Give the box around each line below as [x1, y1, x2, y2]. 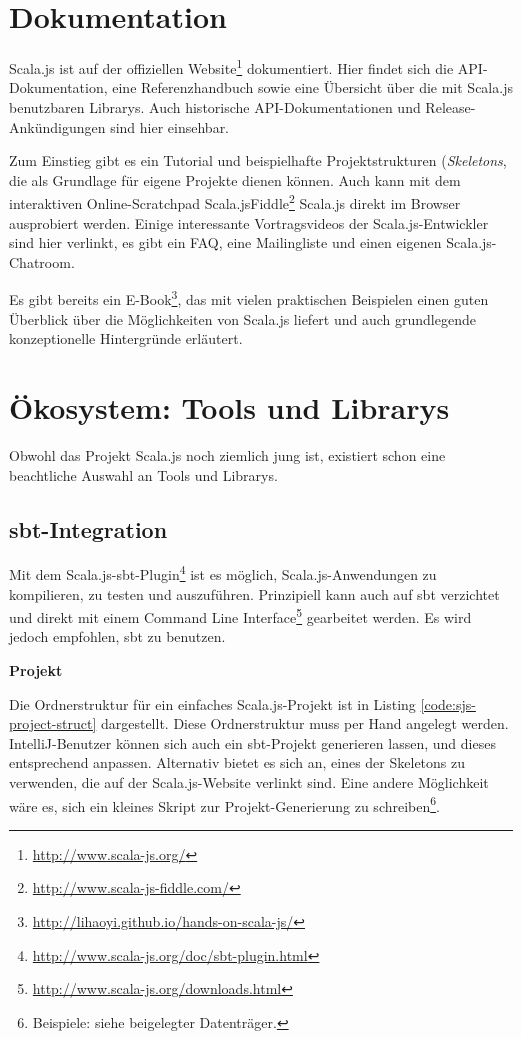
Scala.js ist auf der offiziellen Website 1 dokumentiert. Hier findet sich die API [9, 55, 483, 78]
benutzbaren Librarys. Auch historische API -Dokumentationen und [9, 96, 421, 117]
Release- [425, 96, 476, 117]
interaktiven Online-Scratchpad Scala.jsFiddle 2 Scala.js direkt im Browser [9, 190, 461, 213]
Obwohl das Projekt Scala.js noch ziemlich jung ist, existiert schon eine [9, 444, 446, 465]
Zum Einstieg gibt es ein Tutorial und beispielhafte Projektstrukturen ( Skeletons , [9, 150, 507, 171]
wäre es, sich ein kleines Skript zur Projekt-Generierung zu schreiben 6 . [9, 792, 441, 816]
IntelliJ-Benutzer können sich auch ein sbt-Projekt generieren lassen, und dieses [9, 732, 496, 753]
